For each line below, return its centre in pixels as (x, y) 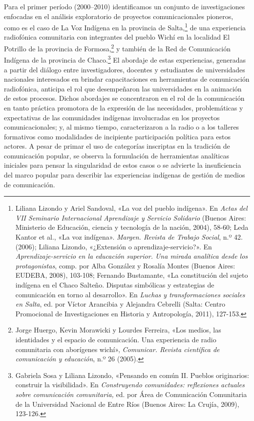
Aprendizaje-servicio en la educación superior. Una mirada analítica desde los (132, 256)
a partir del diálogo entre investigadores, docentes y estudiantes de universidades (125, 69)
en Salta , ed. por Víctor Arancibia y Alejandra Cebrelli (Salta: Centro (120, 304)
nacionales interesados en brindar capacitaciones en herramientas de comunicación (127, 79)
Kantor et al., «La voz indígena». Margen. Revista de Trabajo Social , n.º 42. (129, 237)
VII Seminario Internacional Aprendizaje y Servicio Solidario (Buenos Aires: (131, 217)
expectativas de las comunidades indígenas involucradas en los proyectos (112, 117)
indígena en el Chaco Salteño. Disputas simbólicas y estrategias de (115, 285)
